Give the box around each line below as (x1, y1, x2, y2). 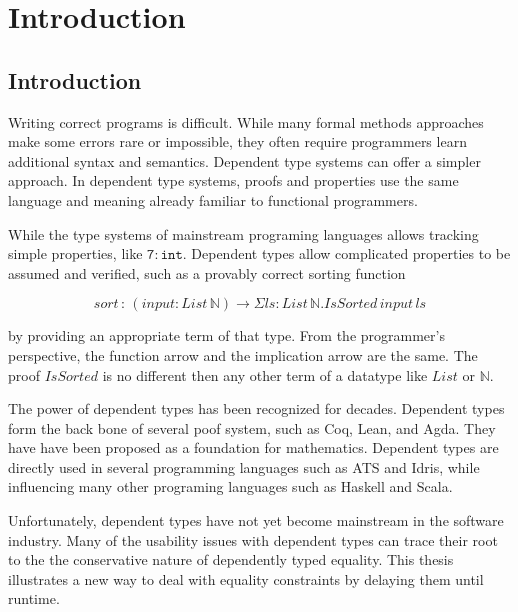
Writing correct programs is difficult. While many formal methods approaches (8, 111, 484, 132)
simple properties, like (8, 243, 143, 264)
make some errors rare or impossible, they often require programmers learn (8, 131, 467, 152)
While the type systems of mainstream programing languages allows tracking (8, 223, 479, 244)
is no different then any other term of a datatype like (102, 364, 428, 385)
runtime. (8, 588, 60, 609)
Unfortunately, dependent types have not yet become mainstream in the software (8, 510, 504, 531)
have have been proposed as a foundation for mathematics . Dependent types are (8, 437, 499, 458)
